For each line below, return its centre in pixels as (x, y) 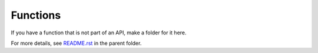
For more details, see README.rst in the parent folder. (76, 43)
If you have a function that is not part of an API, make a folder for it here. (99, 33)
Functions (36, 15)
